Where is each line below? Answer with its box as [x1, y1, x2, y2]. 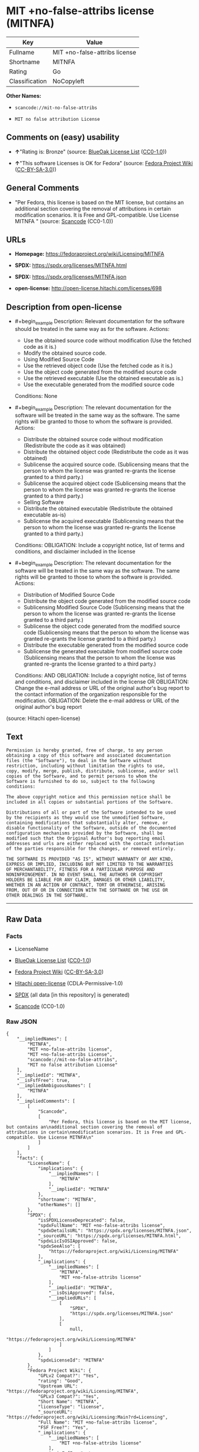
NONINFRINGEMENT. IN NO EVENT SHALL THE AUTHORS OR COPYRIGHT [6, 872, 163, 878]
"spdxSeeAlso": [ [37, 1244, 81, 1249]
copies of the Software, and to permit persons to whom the [6, 773, 158, 779]
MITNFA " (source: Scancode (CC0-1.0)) [14, 217, 114, 224]
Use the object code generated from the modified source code [23, 368, 176, 375]
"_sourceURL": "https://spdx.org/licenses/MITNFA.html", [37, 1233, 182, 1239]
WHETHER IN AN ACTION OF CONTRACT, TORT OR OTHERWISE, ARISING [6, 882, 166, 888]
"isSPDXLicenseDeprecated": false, [37, 1218, 126, 1223]
